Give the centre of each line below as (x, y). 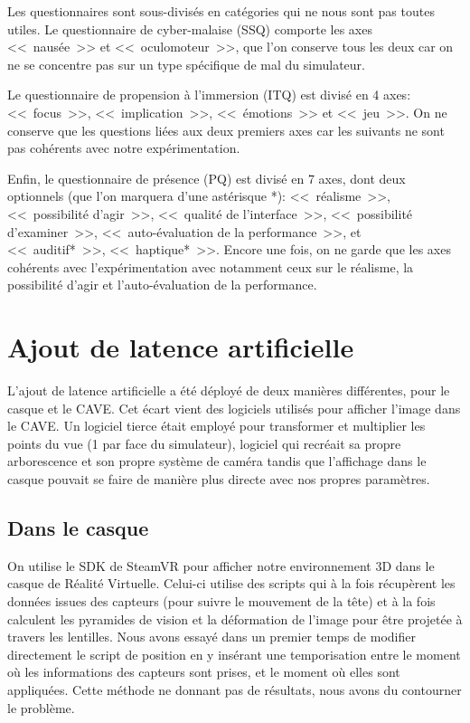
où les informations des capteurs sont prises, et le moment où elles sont (204, 672)
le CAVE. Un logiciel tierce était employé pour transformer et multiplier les (216, 426)
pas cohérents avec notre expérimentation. (124, 148)
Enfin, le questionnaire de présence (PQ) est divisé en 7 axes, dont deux (207, 178)
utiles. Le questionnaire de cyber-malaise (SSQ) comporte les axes (190, 29)
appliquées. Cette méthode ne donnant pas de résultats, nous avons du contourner (235, 689)
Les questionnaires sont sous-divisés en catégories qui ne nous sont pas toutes (221, 11)
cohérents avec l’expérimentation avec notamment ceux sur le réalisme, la (211, 266)
